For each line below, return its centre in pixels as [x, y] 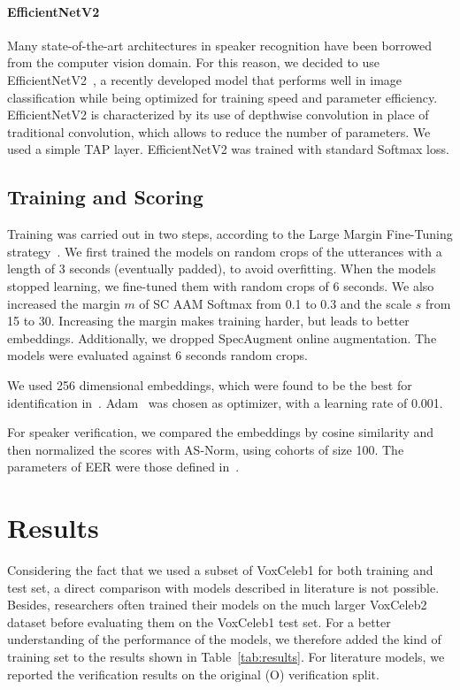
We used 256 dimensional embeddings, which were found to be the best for [210, 384]
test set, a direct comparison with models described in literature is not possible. [223, 587]
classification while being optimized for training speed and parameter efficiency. [222, 97]
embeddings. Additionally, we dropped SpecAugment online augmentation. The [222, 337]
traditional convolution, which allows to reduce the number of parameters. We [219, 131]
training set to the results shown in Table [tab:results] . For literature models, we [226, 656]
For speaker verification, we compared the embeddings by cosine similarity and [221, 432]
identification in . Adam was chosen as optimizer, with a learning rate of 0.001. [225, 402]
